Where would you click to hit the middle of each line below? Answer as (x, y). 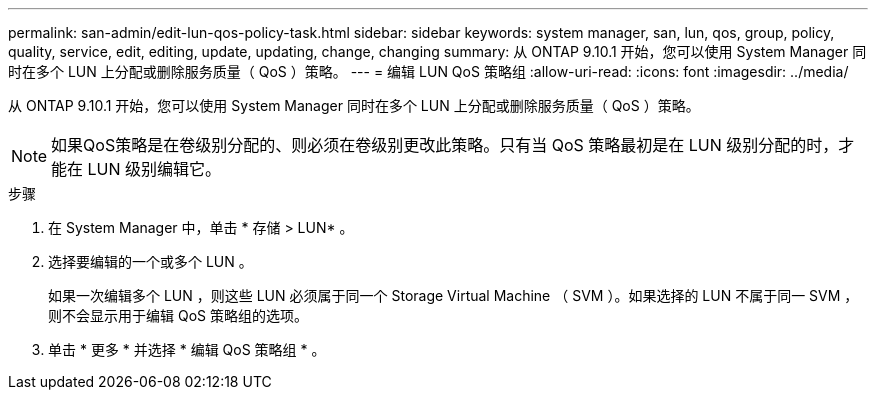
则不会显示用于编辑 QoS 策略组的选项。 (178, 315)
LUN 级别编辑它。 (154, 169)
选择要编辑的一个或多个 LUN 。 (150, 261)
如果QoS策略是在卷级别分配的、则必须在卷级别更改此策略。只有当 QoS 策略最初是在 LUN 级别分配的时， (445, 145)
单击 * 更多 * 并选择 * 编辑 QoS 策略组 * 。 (187, 349)
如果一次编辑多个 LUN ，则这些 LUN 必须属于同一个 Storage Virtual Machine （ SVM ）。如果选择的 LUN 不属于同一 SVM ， (453, 295)
